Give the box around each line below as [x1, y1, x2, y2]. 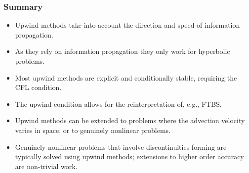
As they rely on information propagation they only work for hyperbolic [15, 46, 230, 56]
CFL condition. [15, 82, 62, 92]
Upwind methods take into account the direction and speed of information [15, 20, 240, 30]
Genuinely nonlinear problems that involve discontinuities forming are [15, 141, 227, 152]
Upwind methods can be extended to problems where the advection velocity [15, 115, 245, 126]
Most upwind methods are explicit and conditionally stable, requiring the [15, 72, 237, 83]
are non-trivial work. [15, 161, 78, 171]
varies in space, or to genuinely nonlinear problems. [15, 125, 171, 135]
